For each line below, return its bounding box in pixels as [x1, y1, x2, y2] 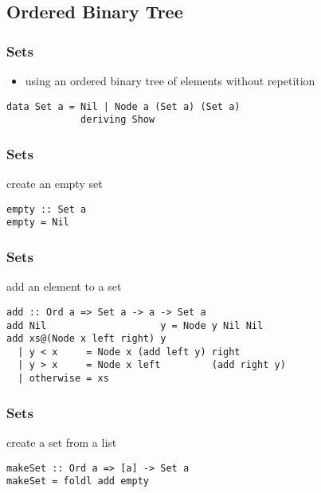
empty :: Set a [6, 203, 87, 215]
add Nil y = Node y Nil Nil [6, 319, 264, 331]
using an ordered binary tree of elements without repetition [25, 72, 315, 88]
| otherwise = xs [18, 373, 109, 385]
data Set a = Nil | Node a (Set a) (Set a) [6, 100, 241, 112]
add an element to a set [6, 278, 122, 295]
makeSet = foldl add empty [6, 475, 149, 487]
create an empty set [6, 175, 103, 192]
